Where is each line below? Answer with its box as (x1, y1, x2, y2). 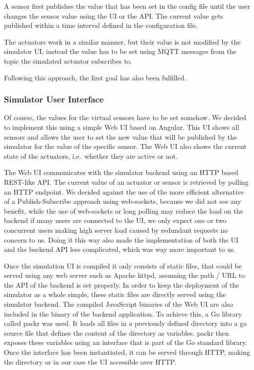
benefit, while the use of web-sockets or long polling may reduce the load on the (4, 205, 243, 216)
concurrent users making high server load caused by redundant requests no (4, 224, 228, 235)
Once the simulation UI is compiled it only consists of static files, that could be (4, 260, 242, 271)
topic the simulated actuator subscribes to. (4, 55, 132, 66)
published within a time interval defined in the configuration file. (4, 20, 198, 30)
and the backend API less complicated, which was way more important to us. (4, 244, 236, 254)
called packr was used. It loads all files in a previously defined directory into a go (4, 318, 247, 328)
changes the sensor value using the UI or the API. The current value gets (4, 10, 223, 21)
